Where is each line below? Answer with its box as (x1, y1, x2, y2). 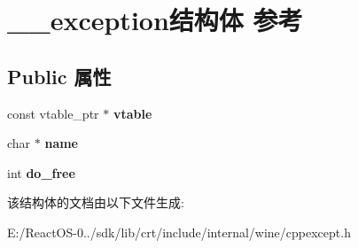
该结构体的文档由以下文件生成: (7, 193, 184, 212)
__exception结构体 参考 (7, 2, 303, 38)
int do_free (7, 163, 75, 182)
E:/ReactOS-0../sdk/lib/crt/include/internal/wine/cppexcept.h (7, 222, 351, 241)
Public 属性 (7, 62, 112, 89)
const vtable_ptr (7, 104, 99, 122)
